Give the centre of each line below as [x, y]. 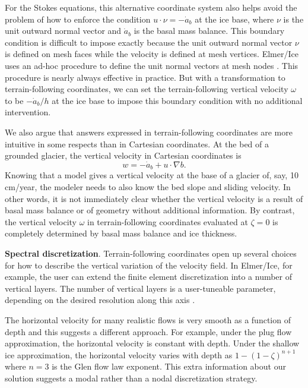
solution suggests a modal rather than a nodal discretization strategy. [131, 378]
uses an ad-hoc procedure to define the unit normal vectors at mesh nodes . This [152, 65]
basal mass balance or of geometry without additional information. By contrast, [150, 210]
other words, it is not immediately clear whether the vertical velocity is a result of [154, 198]
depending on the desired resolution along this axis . [100, 300]
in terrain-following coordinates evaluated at [168, 221]
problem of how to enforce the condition [78, 19]
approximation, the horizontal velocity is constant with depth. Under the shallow [152, 343]
